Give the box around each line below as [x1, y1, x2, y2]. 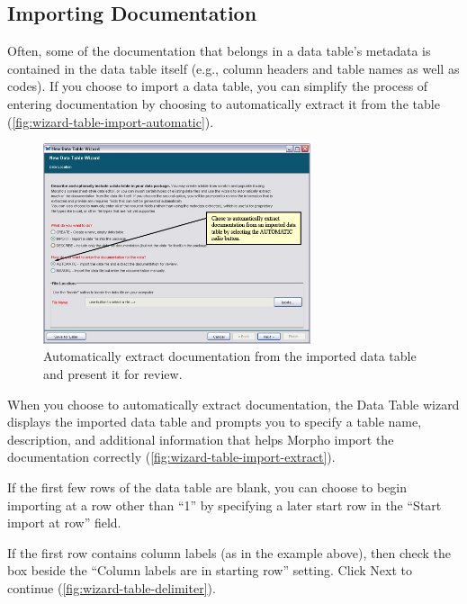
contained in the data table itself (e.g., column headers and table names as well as [7, 59, 460, 77]
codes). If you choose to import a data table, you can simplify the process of [7, 77, 428, 95]
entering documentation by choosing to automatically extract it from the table [7, 94, 440, 113]
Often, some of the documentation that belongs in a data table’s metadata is [7, 41, 431, 60]
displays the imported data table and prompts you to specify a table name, [7, 412, 422, 431]
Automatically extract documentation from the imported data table [43, 347, 417, 365]
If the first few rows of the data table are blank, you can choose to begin [7, 477, 408, 496]
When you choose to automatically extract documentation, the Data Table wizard [7, 394, 460, 413]
